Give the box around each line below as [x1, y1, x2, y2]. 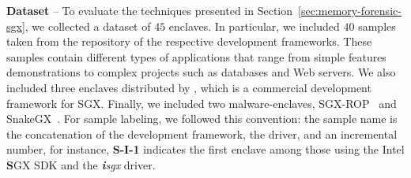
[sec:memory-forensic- [298, 2, 402, 18]
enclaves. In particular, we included [168, 17, 340, 34]
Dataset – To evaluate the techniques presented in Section [6, 2, 293, 18]
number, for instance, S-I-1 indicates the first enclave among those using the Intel [6, 141, 405, 158]
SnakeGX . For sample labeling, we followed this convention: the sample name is [6, 110, 398, 127]
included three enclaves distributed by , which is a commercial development [6, 79, 371, 95]
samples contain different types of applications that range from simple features [6, 48, 386, 65]
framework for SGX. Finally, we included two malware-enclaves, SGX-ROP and [6, 95, 397, 111]
